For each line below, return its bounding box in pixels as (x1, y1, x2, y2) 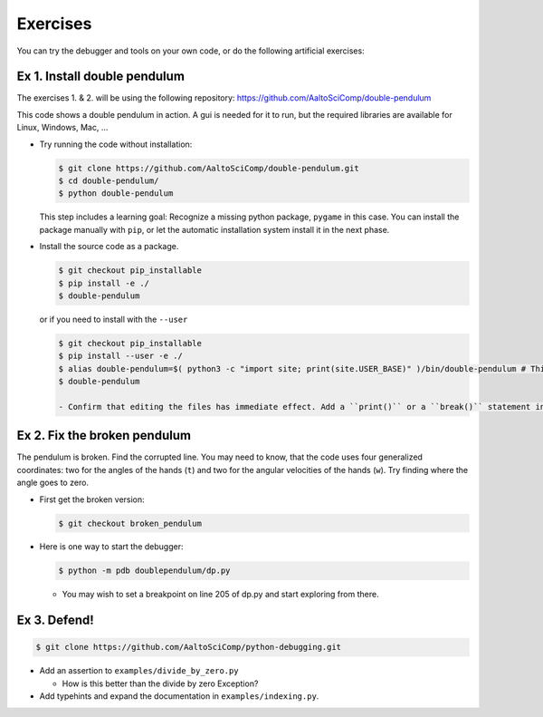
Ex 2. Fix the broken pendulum (16, 428, 192, 443)
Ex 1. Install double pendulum (16, 69, 186, 84)
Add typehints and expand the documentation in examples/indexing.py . (39, 691, 319, 702)
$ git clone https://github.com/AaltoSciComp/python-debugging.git (35, 642, 342, 653)
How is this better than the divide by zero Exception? (62, 678, 259, 689)
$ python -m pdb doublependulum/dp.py (58, 566, 231, 576)
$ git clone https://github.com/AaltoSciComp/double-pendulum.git (58, 163, 359, 173)
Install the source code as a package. (39, 241, 179, 252)
